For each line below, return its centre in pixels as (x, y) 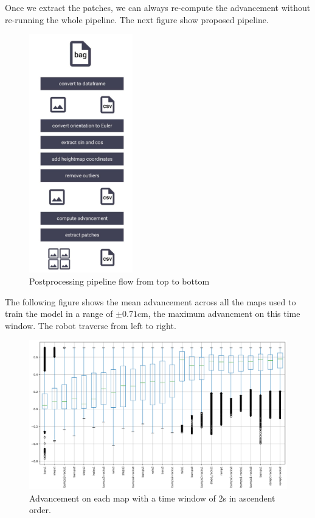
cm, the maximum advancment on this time (219, 314)
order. (40, 510)
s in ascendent (249, 498)
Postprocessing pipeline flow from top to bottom (119, 281)
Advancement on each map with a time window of (123, 498)
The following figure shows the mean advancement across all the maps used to (151, 301)
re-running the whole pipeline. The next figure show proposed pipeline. (137, 19)
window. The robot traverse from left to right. (91, 325)
